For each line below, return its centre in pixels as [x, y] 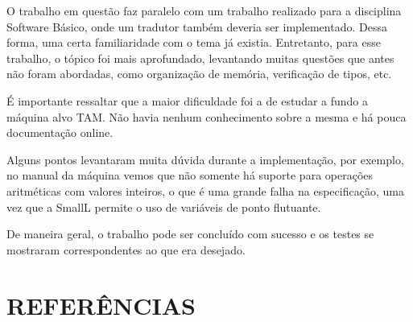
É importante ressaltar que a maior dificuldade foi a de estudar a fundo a [188, 100]
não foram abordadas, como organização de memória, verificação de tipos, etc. [199, 74]
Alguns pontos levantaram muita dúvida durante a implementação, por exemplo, [205, 159]
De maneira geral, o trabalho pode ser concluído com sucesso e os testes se [190, 234]
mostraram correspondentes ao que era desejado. [126, 249]
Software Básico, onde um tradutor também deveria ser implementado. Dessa [197, 26]
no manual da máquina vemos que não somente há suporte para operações [190, 175]
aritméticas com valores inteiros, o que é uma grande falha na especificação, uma [205, 190]
